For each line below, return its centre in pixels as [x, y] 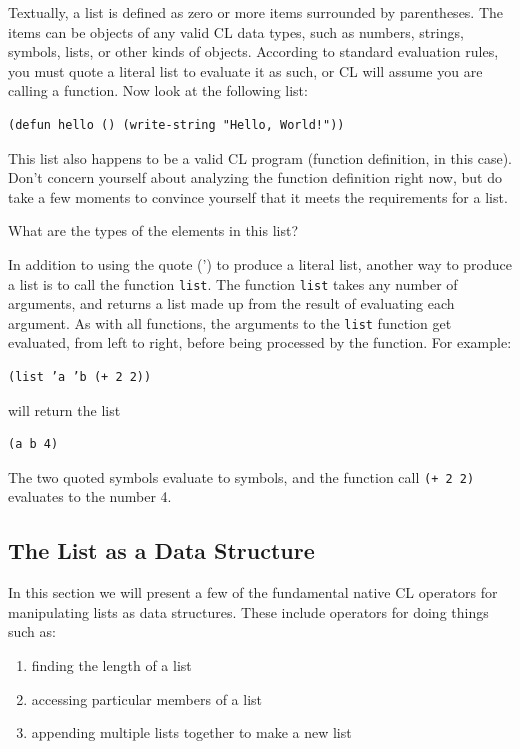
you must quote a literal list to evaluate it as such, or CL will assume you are [245, 70]
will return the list [64, 409]
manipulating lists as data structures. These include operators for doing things [248, 611]
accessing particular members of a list [147, 698]
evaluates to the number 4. [90, 496]
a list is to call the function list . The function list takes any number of [233, 283]
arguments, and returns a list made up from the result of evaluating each [231, 303]
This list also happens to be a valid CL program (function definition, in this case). [260, 157]
